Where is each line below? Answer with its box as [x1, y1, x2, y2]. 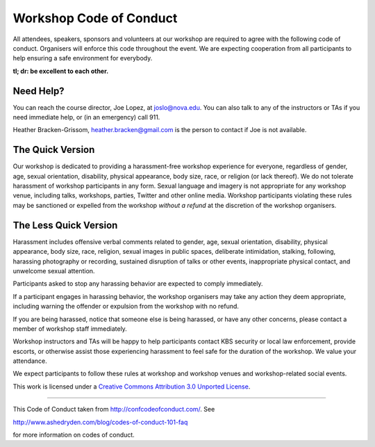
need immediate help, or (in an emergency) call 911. [12, 113, 160, 122]
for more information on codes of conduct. [12, 431, 135, 439]
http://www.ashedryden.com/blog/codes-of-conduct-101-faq [12, 418, 188, 426]
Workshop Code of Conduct [12, 10, 178, 26]
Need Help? [12, 85, 65, 97]
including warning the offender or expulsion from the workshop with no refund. [12, 302, 240, 311]
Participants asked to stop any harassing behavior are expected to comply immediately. [12, 279, 263, 288]
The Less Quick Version [12, 219, 118, 231]
